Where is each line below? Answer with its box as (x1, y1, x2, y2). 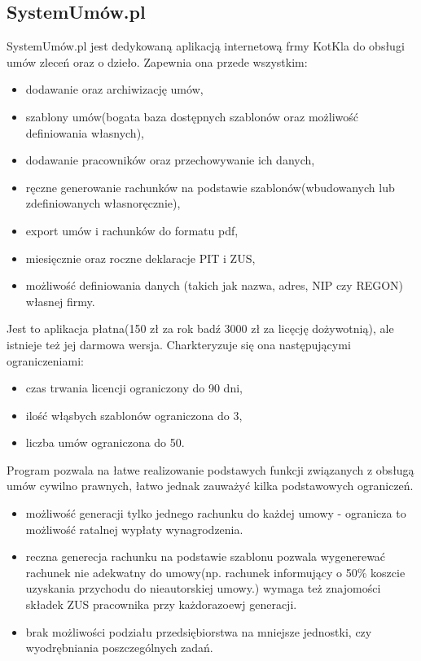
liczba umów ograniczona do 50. (25, 434, 185, 451)
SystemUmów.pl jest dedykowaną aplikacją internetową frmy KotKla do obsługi (7, 37, 405, 55)
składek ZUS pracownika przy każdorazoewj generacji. (25, 596, 297, 613)
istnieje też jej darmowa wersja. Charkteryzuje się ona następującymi (7, 335, 351, 352)
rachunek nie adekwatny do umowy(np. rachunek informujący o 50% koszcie (25, 563, 406, 580)
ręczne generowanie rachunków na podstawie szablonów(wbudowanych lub (25, 178, 395, 195)
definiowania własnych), (25, 124, 144, 141)
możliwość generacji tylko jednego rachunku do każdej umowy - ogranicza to (25, 505, 406, 522)
